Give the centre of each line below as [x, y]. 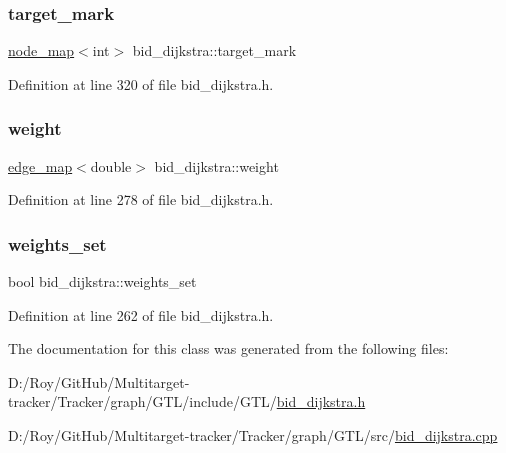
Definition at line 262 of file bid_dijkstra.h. [141, 314]
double [111, 165]
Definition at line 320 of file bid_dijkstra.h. [141, 83]
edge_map [40, 165]
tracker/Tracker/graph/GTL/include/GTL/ [142, 401]
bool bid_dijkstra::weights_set [102, 281]
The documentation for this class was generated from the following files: [228, 348]
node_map [41, 50]
